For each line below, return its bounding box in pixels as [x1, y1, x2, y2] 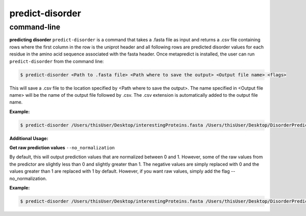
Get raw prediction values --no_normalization [9, 145, 115, 151]
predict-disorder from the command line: [9, 58, 104, 64]
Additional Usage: [9, 135, 48, 141]
